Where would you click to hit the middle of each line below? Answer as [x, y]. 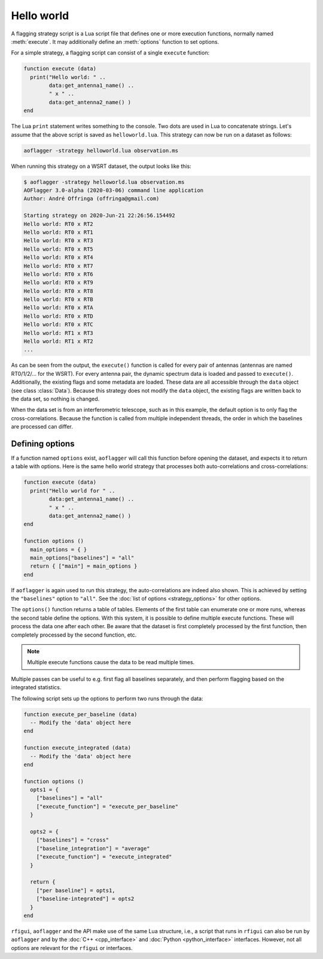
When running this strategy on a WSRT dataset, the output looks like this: [101, 166]
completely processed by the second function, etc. [74, 635]
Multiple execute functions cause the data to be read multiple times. [111, 662]
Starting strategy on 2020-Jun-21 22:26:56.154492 [100, 215]
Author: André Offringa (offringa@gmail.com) [92, 199]
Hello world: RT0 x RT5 [59, 249]
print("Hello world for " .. [73, 491]
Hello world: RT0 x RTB [59, 299]
